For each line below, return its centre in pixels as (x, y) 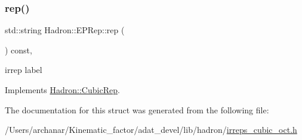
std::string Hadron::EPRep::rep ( (65, 30)
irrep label (24, 70)
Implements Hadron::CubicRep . (62, 90)
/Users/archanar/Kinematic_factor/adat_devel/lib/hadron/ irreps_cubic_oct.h (151, 130)
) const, (19, 50)
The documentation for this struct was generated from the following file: (137, 109)
